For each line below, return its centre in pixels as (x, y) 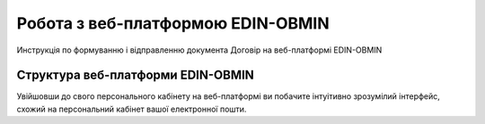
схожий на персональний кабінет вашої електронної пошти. (132, 109)
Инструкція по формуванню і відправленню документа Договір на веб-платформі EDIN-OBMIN (199, 50)
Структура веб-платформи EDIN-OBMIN (136, 75)
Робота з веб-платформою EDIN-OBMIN (173, 23)
